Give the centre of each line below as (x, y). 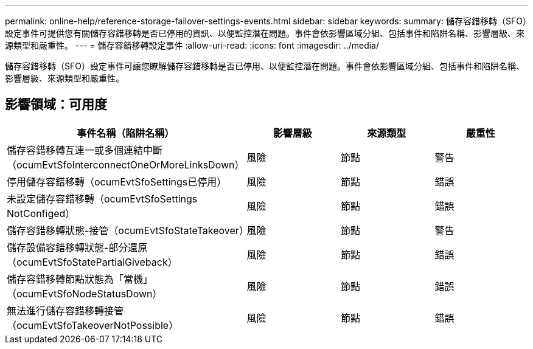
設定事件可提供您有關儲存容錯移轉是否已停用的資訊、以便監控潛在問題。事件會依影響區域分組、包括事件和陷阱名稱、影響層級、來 (265, 33)
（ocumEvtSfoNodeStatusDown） (85, 293)
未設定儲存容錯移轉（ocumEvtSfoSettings (102, 199)
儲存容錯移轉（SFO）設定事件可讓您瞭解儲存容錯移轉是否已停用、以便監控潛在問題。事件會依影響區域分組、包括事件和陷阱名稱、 (265, 66)
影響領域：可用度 (56, 105)
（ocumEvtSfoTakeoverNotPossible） (93, 325)
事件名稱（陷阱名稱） (126, 133)
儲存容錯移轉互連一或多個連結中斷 (85, 150)
